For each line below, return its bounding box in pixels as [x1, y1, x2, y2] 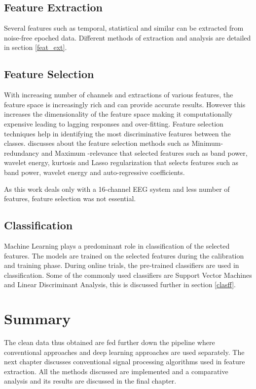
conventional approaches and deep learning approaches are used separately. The [4, 346, 245, 357]
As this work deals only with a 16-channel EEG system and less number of [4, 183, 230, 194]
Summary [4, 308, 71, 329]
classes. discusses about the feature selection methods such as [4, 138, 189, 148]
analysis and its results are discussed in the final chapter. [4, 376, 177, 386]
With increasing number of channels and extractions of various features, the [4, 89, 233, 100]
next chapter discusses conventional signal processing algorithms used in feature [4, 356, 245, 367]
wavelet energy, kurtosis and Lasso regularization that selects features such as [4, 157, 239, 168]
